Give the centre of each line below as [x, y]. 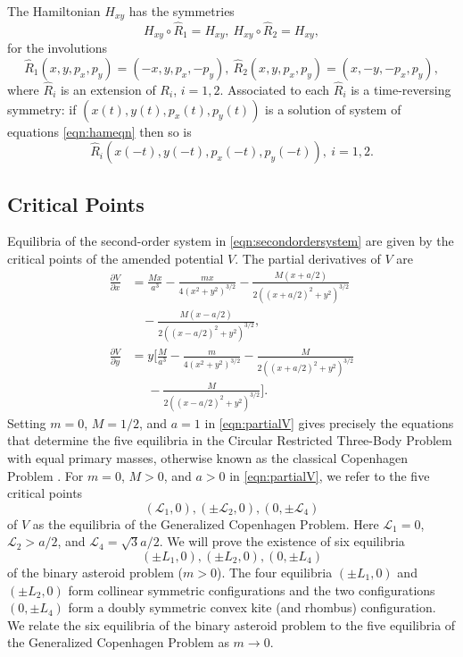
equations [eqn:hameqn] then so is [99, 131]
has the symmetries [182, 11]
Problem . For [45, 475]
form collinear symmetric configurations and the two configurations [252, 590]
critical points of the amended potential [116, 258]
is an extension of [108, 89]
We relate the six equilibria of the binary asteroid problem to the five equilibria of [231, 624]
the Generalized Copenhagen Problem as [118, 642]
